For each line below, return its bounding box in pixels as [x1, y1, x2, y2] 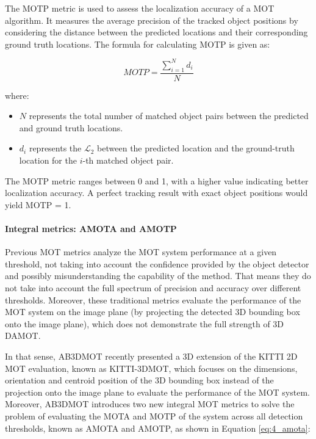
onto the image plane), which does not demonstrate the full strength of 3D [5, 317, 284, 330]
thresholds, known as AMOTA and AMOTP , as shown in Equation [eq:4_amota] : [5, 421, 311, 434]
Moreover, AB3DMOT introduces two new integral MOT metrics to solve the [5, 397, 295, 410]
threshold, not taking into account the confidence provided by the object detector [5, 257, 309, 270]
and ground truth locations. [19, 121, 123, 134]
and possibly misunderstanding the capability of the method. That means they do [5, 269, 311, 282]
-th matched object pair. [82, 154, 174, 167]
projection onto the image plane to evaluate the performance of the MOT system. [5, 385, 310, 398]
